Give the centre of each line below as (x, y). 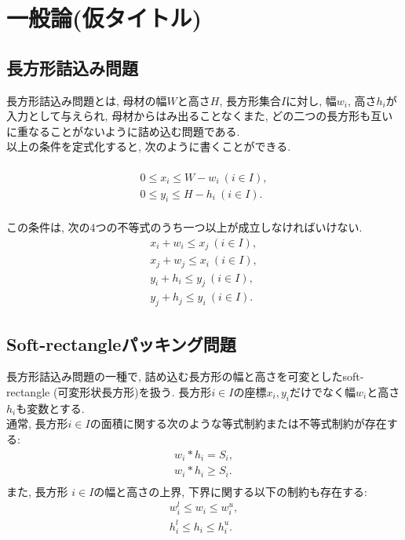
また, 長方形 (37, 491)
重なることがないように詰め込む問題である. (128, 131)
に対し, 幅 (311, 100)
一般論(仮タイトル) (104, 18)
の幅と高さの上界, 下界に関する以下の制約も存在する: (230, 491)
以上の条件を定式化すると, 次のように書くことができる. (149, 146)
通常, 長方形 (37, 423)
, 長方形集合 (250, 100)
